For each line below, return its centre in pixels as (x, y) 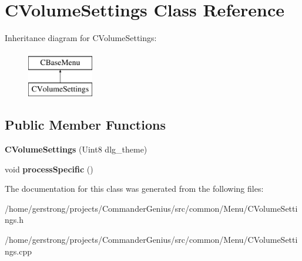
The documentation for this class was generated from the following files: (134, 189)
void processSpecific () (49, 169)
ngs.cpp (18, 251)
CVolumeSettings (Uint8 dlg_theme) (76, 149)
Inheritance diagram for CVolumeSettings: (81, 38)
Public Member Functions (85, 125)
